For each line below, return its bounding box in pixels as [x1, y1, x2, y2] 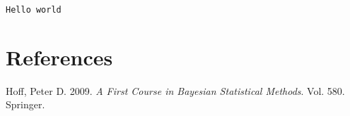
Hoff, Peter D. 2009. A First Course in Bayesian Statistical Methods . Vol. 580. [6, 83, 345, 98]
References [6, 42, 113, 71]
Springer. [6, 97, 45, 112]
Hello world [6, 5, 62, 15]
